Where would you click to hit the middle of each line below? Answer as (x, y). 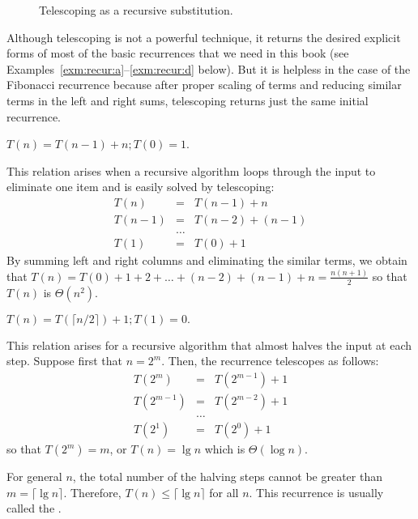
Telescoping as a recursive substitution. (136, 10)
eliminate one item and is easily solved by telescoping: (141, 187)
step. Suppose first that (65, 361)
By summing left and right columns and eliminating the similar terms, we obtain (207, 260)
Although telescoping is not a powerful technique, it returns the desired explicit (204, 37)
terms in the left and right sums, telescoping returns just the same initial (188, 100)
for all (224, 492)
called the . (34, 508)
